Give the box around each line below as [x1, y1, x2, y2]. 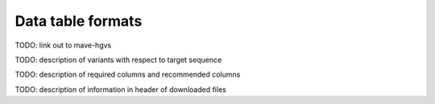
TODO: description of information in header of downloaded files [14, 85, 227, 94]
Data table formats [14, 12, 143, 30]
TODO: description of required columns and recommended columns [14, 69, 241, 80]
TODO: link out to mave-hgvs [14, 40, 112, 50]
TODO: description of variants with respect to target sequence [14, 55, 222, 64]
